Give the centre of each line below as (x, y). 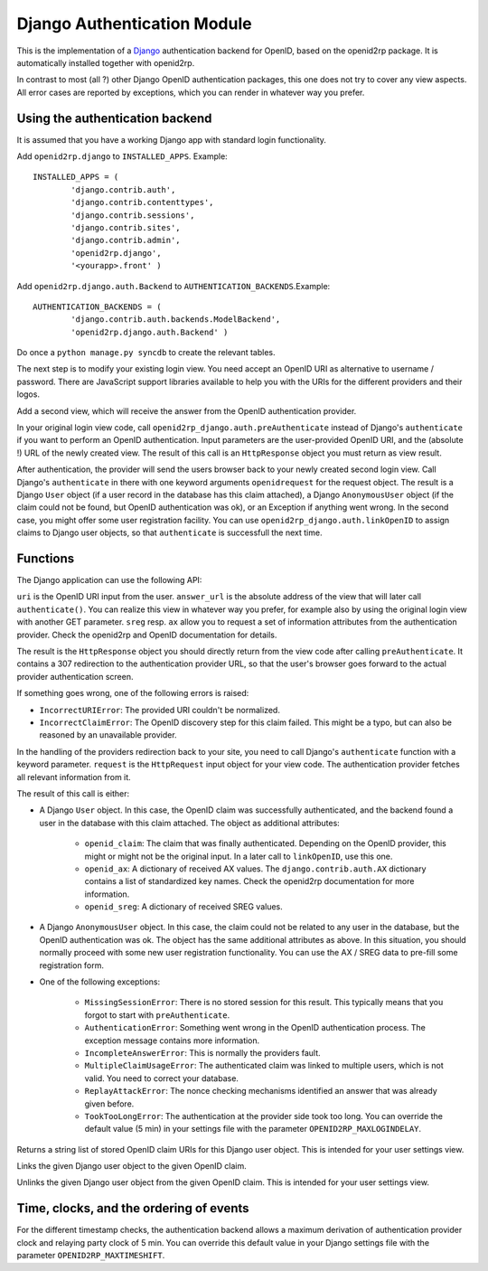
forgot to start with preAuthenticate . (157, 1015)
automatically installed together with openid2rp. (106, 62)
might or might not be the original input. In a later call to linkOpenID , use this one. (239, 856)
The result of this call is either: (73, 793)
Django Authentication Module (134, 24)
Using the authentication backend (114, 118)
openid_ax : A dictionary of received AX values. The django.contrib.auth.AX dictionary (255, 869)
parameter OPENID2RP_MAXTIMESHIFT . (91, 1256)
